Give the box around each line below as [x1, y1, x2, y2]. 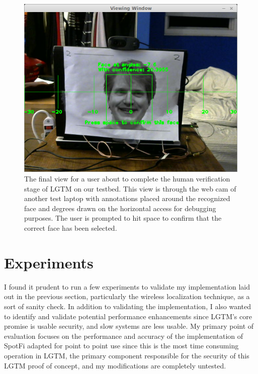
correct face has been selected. [24, 223, 117, 233]
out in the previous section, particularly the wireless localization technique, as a [4, 291, 250, 302]
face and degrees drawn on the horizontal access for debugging [24, 203, 216, 213]
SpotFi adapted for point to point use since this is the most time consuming [4, 340, 239, 351]
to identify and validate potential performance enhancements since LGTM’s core [4, 311, 252, 321]
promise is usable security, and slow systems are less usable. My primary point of [4, 321, 254, 331]
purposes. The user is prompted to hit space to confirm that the [24, 213, 222, 223]
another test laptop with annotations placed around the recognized [24, 193, 230, 204]
